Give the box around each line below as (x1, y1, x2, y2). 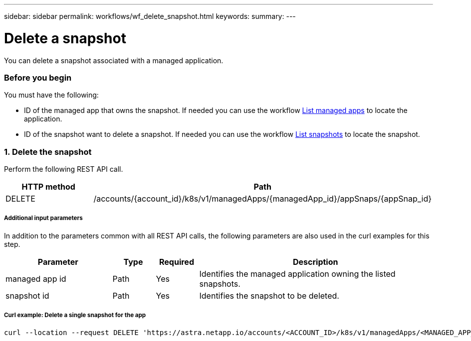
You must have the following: (4, 91, 99, 100)
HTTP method (21, 182, 75, 192)
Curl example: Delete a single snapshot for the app (4, 312, 146, 319)
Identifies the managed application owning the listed (199, 268, 396, 279)
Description (293, 256, 338, 267)
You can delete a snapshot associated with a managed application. (4, 56, 224, 65)
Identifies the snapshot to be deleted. (199, 290, 339, 301)
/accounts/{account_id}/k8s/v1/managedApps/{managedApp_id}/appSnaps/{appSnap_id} (93, 194, 432, 204)
